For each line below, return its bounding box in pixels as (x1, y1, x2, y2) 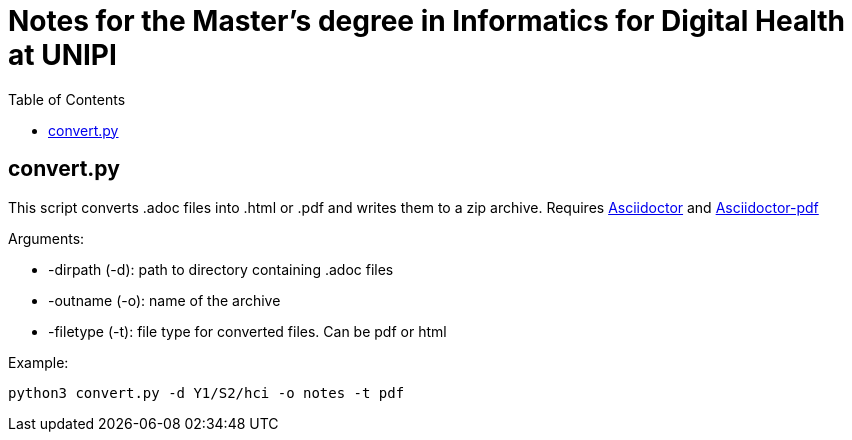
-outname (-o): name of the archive (48, 291, 281, 309)
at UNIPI (8, 38, 117, 72)
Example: (8, 353, 69, 371)
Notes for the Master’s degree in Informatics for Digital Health (8, 4, 845, 38)
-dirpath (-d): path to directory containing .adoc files (48, 260, 394, 278)
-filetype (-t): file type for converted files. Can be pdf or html (48, 322, 447, 340)
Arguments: (8, 229, 85, 247)
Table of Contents (8, 90, 126, 108)
